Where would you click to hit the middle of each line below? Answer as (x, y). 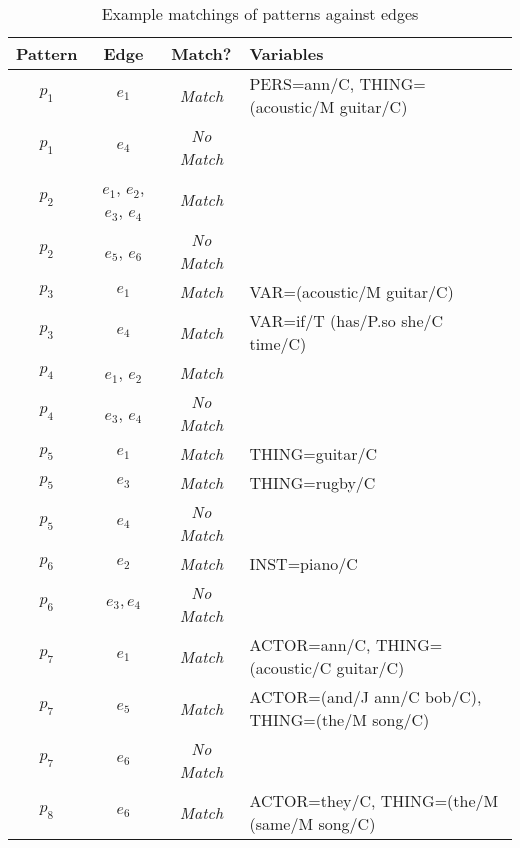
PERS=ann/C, (302, 83)
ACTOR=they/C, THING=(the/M (374, 800)
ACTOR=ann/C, (310, 644)
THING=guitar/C (313, 453)
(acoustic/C (290, 667)
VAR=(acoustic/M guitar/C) (351, 291)
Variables (286, 53)
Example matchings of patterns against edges (260, 13)
